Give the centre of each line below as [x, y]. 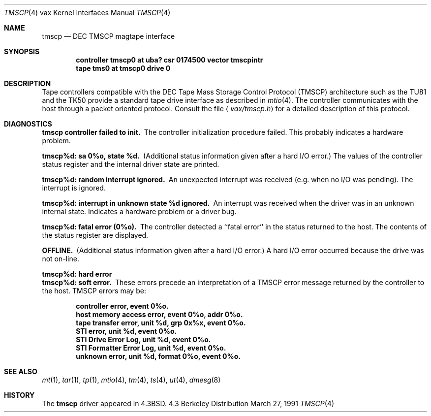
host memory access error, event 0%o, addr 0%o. [159, 314]
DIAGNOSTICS [28, 124]
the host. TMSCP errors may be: [94, 291]
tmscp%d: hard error [77, 274]
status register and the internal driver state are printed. [131, 164]
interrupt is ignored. [74, 188]
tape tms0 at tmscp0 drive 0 [123, 68]
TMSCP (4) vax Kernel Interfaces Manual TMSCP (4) [87, 13]
